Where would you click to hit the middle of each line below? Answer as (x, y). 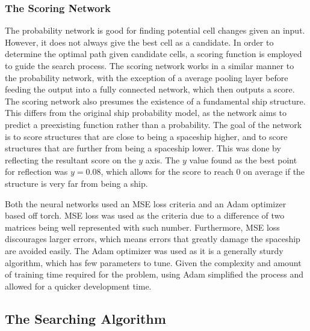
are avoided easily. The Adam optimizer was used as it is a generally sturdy (144, 250)
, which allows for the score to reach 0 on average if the (203, 172)
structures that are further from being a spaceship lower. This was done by (143, 148)
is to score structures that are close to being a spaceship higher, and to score (146, 136)
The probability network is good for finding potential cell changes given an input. (155, 30)
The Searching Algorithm (85, 318)
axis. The (163, 159)
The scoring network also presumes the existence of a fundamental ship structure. (155, 101)
